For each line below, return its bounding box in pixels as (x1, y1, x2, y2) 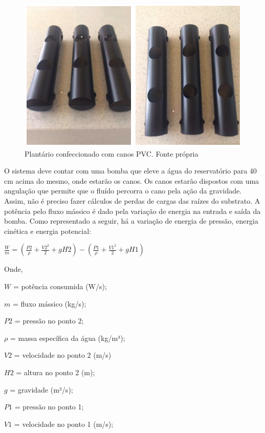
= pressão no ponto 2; (14, 315, 84, 326)
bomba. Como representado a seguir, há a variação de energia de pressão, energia (4, 215, 258, 226)
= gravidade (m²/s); (10, 384, 73, 395)
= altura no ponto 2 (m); (16, 367, 95, 377)
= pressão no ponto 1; (14, 401, 84, 412)
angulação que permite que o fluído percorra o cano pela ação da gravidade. (4, 185, 242, 196)
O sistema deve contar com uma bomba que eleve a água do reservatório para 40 (4, 165, 257, 176)
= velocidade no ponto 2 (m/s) (14, 350, 112, 360)
